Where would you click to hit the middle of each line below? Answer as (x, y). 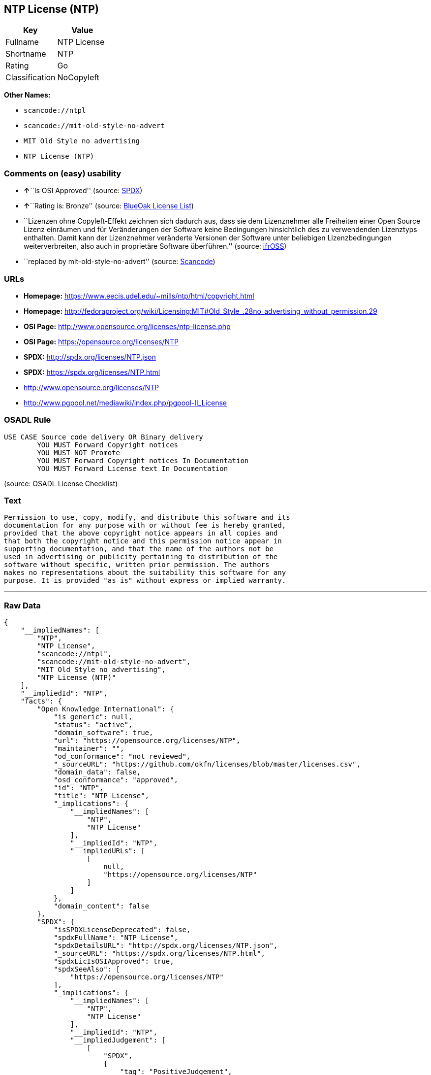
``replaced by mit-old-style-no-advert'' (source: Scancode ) (120, 262)
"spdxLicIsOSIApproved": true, (114, 961)
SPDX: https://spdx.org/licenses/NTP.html (92, 372)
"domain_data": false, (97, 772)
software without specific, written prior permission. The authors (137, 565)
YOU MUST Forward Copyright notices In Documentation (143, 460)
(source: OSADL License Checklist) (61, 483)
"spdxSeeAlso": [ (87, 969)
